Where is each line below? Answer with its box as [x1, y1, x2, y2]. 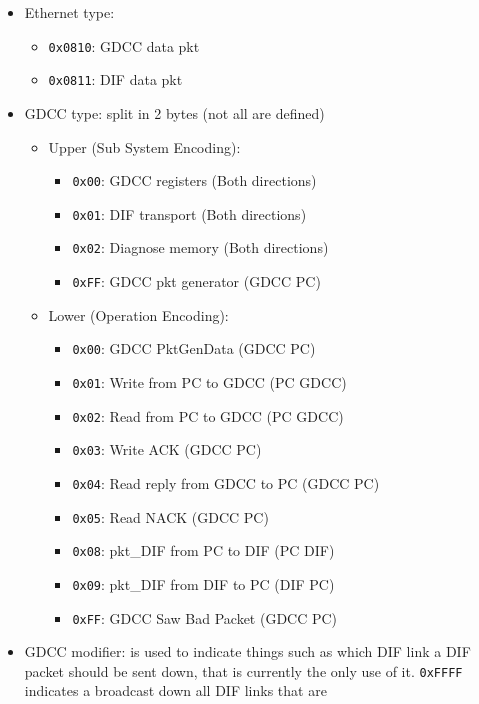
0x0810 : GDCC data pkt [48, 35, 200, 56]
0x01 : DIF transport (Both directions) [72, 203, 307, 224]
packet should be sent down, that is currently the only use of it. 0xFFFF [24, 660, 463, 681]
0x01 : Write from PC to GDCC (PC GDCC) [72, 371, 347, 392]
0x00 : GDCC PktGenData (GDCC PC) [72, 338, 316, 359]
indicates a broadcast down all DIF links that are [24, 680, 327, 701]
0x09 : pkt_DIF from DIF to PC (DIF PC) [72, 573, 335, 594]
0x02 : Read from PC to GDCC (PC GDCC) [72, 405, 344, 426]
